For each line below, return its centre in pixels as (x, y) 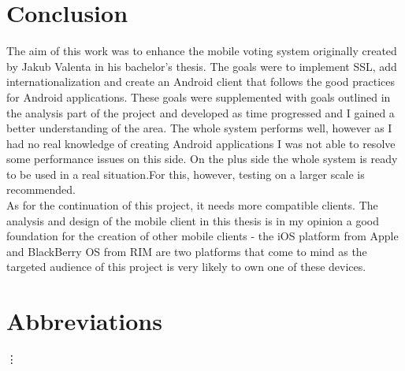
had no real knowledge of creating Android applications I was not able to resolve (201, 143)
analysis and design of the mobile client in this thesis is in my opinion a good (193, 220)
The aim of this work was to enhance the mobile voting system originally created (202, 51)
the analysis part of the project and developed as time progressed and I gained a (201, 112)
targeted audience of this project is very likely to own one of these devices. (186, 267)
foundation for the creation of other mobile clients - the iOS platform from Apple (202, 236)
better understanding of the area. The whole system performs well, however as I (199, 128)
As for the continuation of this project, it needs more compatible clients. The (192, 205)
